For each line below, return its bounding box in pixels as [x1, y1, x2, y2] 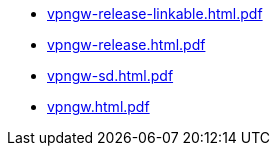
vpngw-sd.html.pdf [47, 67, 174, 84]
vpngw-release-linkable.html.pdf [47, 5, 263, 22]
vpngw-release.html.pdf [47, 36, 206, 53]
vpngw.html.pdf [47, 98, 150, 115]
